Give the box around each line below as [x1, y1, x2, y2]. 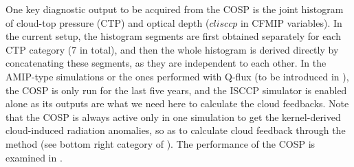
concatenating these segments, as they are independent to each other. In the [5, 56, 327, 70]
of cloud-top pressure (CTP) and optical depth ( [5, 15, 210, 30]
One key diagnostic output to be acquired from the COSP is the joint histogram [5, 2, 344, 16]
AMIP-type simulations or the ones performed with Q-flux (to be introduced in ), [5, 69, 349, 83]
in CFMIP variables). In [240, 15, 342, 30]
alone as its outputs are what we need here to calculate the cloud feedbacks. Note [5, 96, 349, 111]
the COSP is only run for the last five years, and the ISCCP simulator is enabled [5, 82, 347, 97]
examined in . [5, 150, 63, 164]
